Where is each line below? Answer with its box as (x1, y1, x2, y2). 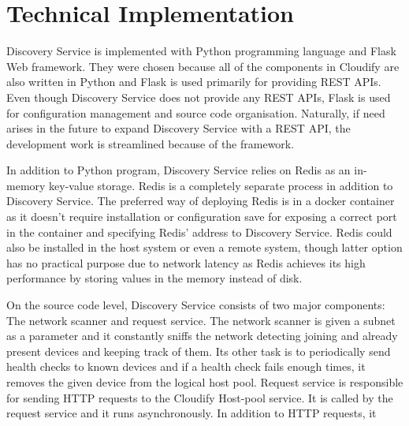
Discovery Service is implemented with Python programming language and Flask (6, 43, 396, 59)
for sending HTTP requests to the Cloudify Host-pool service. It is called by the (6, 389, 393, 405)
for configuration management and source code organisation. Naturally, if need (6, 104, 385, 121)
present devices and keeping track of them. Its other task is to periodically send (6, 342, 391, 359)
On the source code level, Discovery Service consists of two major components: (6, 297, 385, 313)
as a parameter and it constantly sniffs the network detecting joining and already (6, 327, 398, 344)
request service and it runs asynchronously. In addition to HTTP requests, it (6, 405, 377, 421)
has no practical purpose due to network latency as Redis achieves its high (6, 254, 366, 271)
